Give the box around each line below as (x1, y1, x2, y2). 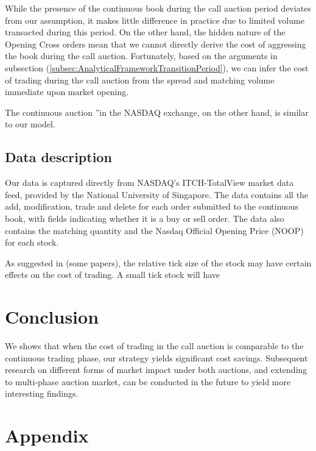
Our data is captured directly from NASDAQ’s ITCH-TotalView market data (5, 176, 294, 189)
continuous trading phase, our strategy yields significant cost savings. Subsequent (5, 351, 308, 364)
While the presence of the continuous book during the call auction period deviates (5, 2, 311, 14)
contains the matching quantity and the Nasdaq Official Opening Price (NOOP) (5, 224, 304, 236)
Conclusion (5, 304, 99, 329)
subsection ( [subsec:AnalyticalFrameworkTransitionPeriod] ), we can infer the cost (5, 61, 309, 74)
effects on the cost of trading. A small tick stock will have (5, 268, 220, 281)
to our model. (5, 118, 55, 130)
